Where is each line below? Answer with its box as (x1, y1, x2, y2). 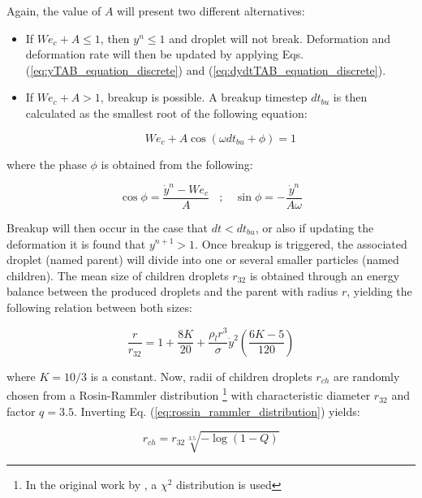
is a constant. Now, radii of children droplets (90, 367, 312, 384)
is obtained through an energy (249, 266, 400, 284)
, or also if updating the (255, 219, 374, 236)
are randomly (334, 367, 400, 384)
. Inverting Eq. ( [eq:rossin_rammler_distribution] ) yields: (73, 402, 360, 419)
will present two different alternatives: (117, 2, 305, 19)
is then (333, 89, 368, 106)
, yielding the (347, 283, 412, 300)
